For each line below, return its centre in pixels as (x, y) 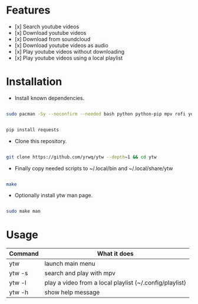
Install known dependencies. (49, 98)
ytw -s (19, 273)
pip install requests (33, 130)
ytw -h (19, 292)
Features (28, 10)
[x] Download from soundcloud (52, 39)
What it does (115, 254)
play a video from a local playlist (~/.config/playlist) (115, 283)
